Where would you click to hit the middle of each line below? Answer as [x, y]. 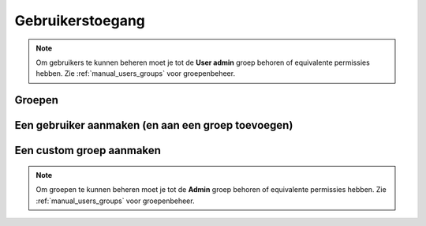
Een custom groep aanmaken [88, 151]
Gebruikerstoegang [80, 21]
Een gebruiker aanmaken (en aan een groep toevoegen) [154, 125]
